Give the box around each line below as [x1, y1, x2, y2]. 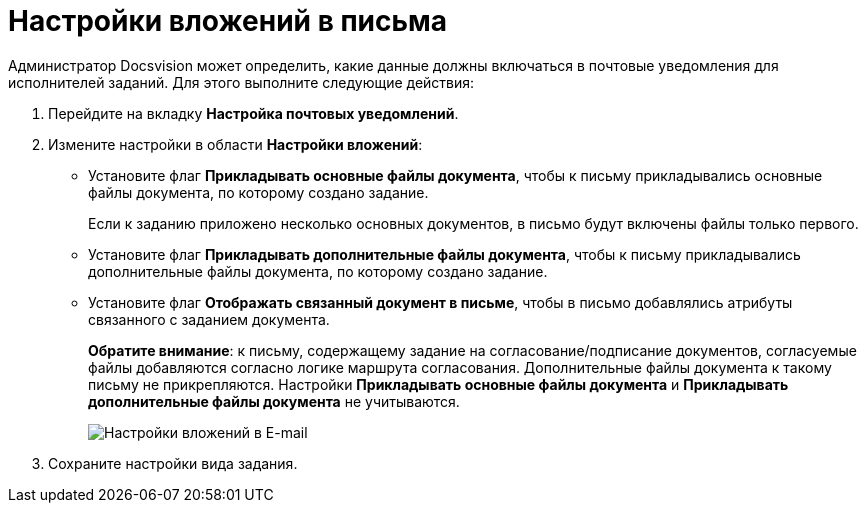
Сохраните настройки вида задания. [48, 454, 298, 472]
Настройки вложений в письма [8, 4, 448, 38]
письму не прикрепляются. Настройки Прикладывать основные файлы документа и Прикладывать [88, 375, 789, 393]
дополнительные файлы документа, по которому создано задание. [88, 262, 548, 280]
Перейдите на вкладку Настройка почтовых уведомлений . [48, 104, 459, 122]
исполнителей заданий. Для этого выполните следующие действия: [8, 73, 475, 91]
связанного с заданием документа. [88, 310, 330, 328]
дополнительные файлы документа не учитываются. [88, 392, 460, 410]
